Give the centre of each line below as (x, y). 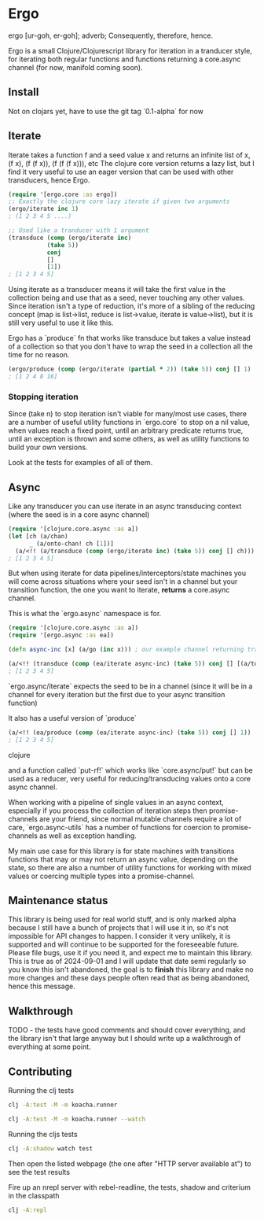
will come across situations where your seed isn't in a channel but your (123, 581)
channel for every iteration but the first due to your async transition (117, 694)
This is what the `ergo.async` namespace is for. (85, 614)
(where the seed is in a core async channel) (79, 515)
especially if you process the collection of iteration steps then (108, 810)
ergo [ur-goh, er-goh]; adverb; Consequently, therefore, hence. (111, 35)
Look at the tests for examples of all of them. (81, 463)
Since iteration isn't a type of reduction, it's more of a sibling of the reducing (132, 306)
